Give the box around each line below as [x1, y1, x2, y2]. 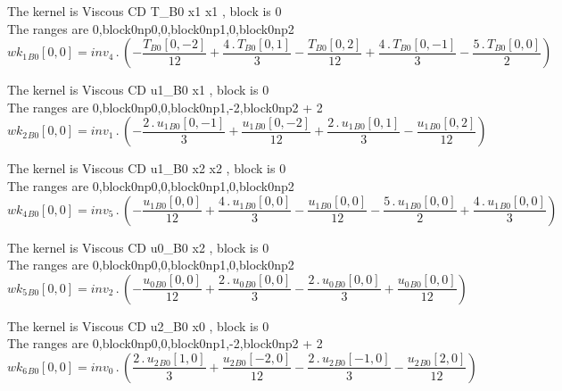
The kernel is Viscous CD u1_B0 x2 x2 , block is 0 [7, 159, 286, 178]
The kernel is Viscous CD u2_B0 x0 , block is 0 [7, 316, 269, 335]
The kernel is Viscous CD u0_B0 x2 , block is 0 [7, 237, 269, 256]
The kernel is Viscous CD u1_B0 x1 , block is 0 [7, 80, 269, 99]
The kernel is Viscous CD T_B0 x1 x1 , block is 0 [7, 2, 282, 20]
